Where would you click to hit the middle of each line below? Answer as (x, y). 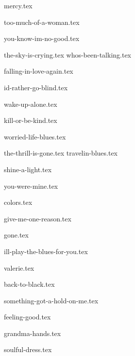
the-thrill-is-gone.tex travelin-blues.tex (61, 153)
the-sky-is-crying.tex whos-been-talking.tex (68, 54)
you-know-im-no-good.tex (42, 38)
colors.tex (18, 202)
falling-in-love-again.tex (39, 71)
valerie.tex (19, 267)
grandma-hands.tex (33, 333)
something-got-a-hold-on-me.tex (51, 300)
